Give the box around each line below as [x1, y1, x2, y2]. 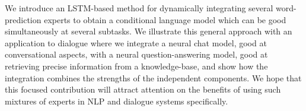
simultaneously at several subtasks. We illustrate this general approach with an [5, 25, 292, 37]
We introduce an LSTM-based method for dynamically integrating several [5, 2, 273, 14]
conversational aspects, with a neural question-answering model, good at [5, 48, 268, 61]
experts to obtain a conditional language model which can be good [44, 13, 286, 26]
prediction [5, 13, 42, 26]
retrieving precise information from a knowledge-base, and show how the [5, 59, 268, 72]
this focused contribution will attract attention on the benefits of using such [5, 83, 281, 96]
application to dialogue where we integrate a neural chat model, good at [5, 36, 267, 49]
